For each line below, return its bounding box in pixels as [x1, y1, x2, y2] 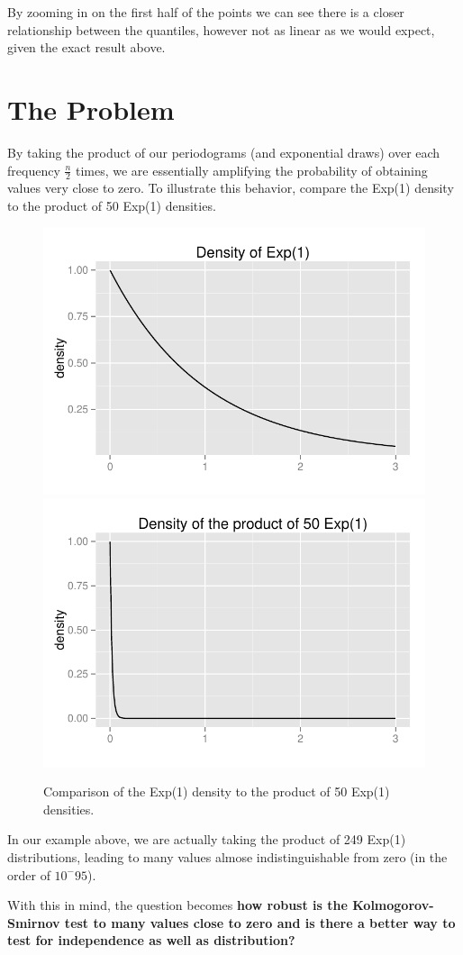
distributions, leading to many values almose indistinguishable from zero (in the [7, 848, 448, 867]
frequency [7, 160, 60, 179]
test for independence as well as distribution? [7, 931, 295, 950]
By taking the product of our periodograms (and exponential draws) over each [7, 142, 440, 161]
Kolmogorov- [352, 896, 434, 914]
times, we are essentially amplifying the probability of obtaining [75, 160, 428, 179]
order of [7, 865, 50, 884]
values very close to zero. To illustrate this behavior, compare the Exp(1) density [7, 178, 454, 197]
